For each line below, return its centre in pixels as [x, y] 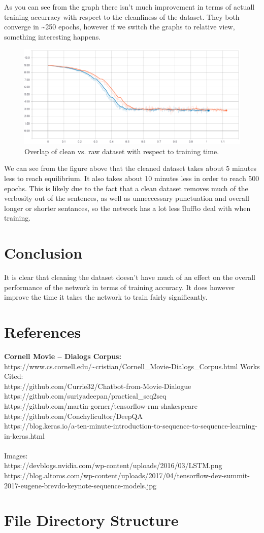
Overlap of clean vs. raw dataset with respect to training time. [122, 151]
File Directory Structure [91, 520]
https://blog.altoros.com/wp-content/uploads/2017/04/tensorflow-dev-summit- [127, 475]
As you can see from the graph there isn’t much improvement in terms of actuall [129, 7]
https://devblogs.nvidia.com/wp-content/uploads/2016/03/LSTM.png [113, 465]
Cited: [14, 376]
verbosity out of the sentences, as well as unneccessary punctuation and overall [127, 198]
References [43, 332]
